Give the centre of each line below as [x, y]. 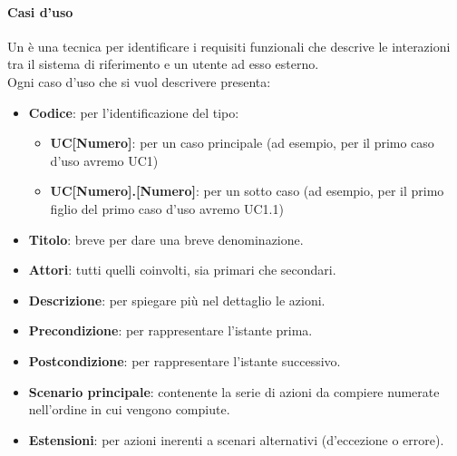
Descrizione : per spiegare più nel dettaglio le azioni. [177, 300]
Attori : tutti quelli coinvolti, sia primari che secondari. [182, 270]
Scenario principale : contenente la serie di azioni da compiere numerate [234, 391]
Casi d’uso [40, 11]
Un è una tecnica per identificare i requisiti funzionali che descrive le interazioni [229, 46]
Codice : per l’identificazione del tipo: [134, 112]
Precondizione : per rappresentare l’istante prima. [170, 330]
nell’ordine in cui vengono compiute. [129, 409]
